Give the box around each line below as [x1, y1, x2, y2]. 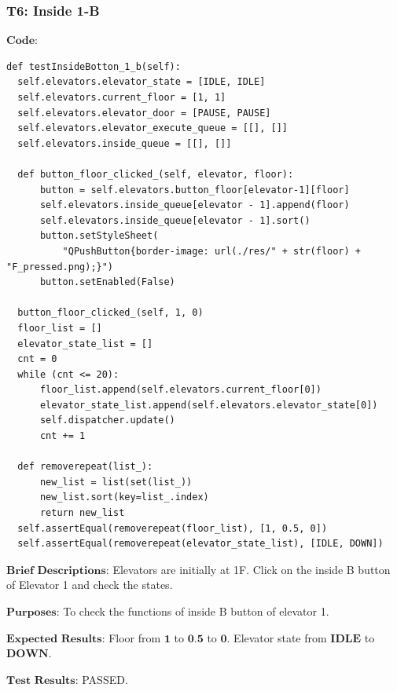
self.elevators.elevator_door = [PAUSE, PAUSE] [17, 107, 271, 119]
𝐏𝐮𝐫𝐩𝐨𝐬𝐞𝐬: [6, 607, 60, 618]
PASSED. [82, 671, 128, 687]
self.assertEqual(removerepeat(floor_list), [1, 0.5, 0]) [17, 522, 328, 534]
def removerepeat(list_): [17, 461, 153, 473]
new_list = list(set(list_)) [39, 476, 193, 488]
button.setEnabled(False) [39, 276, 175, 288]
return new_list [39, 507, 125, 519]
